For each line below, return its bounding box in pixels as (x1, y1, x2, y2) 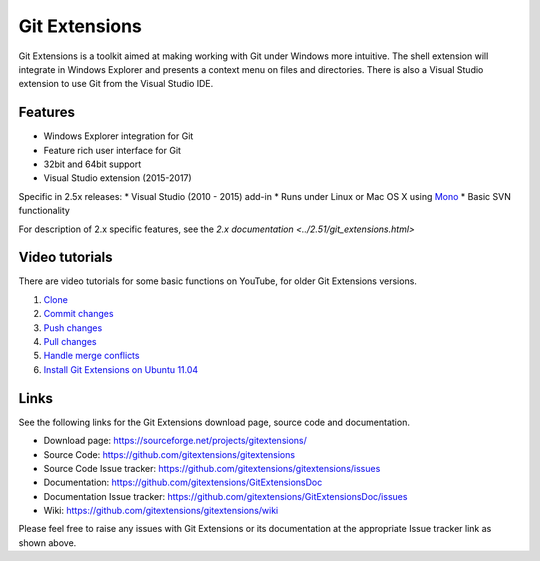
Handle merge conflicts (43, 350, 140, 362)
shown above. (18, 536, 77, 549)
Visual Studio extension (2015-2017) (43, 172, 192, 184)
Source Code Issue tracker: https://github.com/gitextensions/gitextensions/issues (43, 462, 381, 474)
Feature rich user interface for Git (43, 144, 182, 156)
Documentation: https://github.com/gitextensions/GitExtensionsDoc (43, 476, 323, 489)
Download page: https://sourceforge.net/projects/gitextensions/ (43, 435, 307, 447)
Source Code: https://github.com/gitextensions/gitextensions (43, 448, 295, 460)
